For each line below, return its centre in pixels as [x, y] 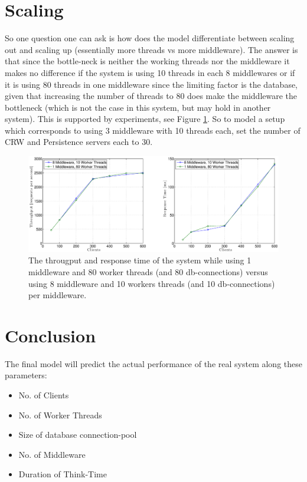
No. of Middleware [52, 454]
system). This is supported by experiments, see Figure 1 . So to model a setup [145, 119]
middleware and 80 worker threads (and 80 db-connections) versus [148, 271]
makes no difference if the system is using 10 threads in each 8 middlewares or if [150, 72]
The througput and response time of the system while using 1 [140, 260]
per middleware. [58, 295]
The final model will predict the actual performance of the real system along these [153, 363]
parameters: [26, 375]
